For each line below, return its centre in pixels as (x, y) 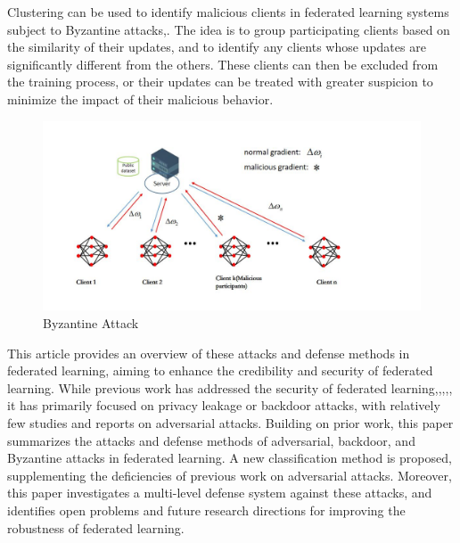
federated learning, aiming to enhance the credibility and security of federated (220, 370)
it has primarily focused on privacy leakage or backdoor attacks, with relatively (224, 405)
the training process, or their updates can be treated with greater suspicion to (220, 82)
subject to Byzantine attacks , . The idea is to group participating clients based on (229, 29)
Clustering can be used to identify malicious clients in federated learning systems (228, 12)
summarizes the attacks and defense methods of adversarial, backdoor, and (211, 440)
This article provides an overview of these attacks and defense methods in (209, 353)
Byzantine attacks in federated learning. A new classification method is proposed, (230, 458)
